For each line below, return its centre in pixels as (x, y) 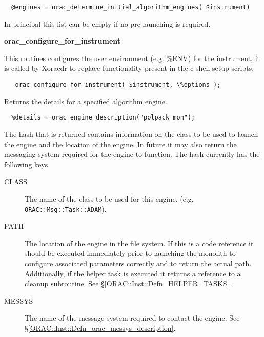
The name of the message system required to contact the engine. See (132, 318)
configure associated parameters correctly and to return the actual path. (138, 263)
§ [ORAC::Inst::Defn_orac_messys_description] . (100, 328)
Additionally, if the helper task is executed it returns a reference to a (133, 273)
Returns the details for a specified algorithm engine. (86, 101)
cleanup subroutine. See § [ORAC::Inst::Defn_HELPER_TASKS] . (128, 283)
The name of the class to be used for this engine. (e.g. (109, 198)
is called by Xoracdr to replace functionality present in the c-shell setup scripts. (129, 68)
